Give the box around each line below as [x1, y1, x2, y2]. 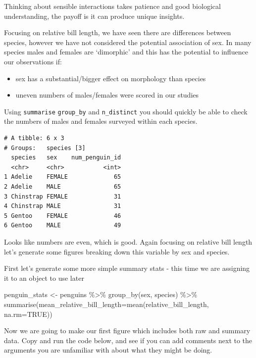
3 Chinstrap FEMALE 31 [4, 193, 121, 200]
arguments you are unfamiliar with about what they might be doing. [4, 345, 212, 355]
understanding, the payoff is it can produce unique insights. [4, 10, 185, 21]
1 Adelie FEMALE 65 [4, 173, 121, 181]
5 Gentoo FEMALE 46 [4, 212, 121, 219]
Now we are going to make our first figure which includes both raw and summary [4, 325, 251, 336]
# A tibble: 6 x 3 [4, 135, 64, 142]
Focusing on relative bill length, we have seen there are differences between [4, 27, 231, 38]
